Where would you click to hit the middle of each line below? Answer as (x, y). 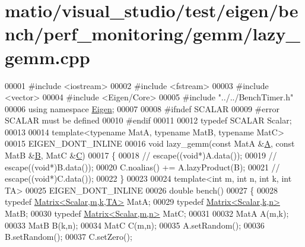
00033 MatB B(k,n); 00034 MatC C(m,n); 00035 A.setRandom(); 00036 (135, 225)
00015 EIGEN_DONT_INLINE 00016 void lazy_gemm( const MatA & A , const (150, 143)
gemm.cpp (47, 57)
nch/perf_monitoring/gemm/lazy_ (152, 34)
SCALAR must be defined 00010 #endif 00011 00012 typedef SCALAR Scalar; (148, 120)
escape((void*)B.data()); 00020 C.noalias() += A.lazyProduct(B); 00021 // (142, 167)
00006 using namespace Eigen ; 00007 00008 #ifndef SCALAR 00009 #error (142, 108)
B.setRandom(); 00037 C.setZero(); (69, 237)
